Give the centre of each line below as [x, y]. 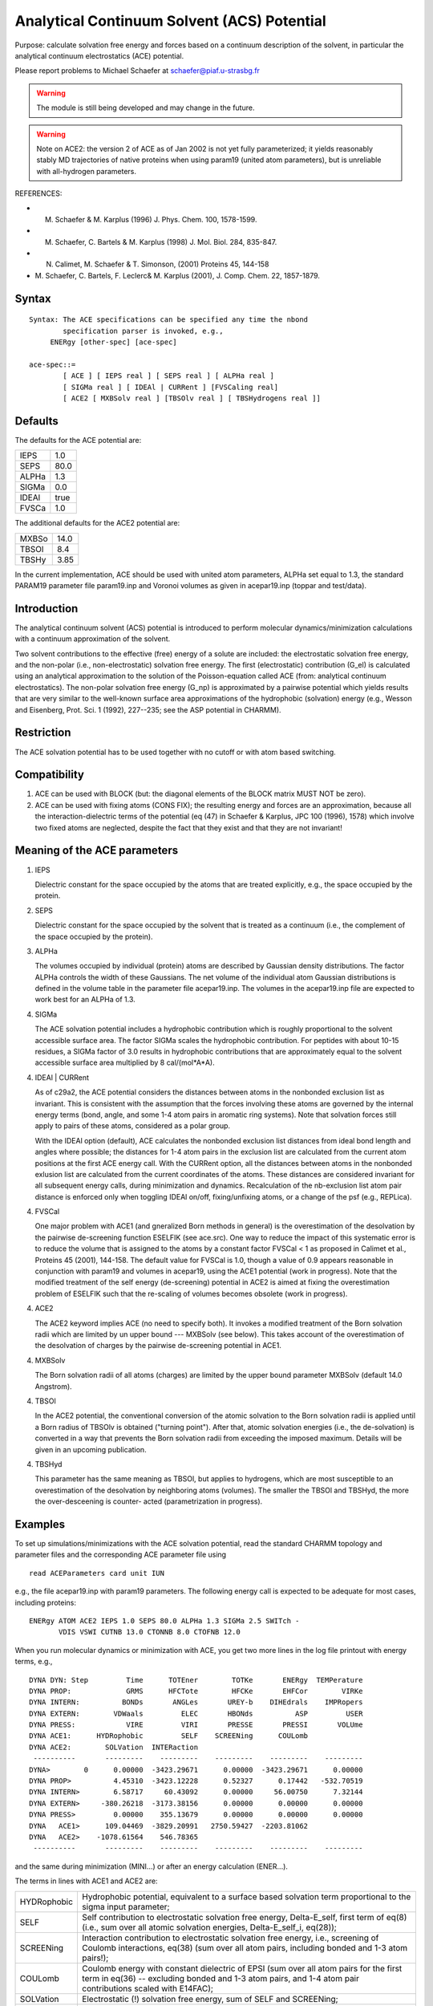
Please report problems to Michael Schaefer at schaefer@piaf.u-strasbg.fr [138, 71]
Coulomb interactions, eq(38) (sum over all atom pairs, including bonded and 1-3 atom [245, 1947]
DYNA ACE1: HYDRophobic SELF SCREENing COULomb [169, 1736]
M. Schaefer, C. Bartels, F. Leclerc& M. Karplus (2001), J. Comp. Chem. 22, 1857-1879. [178, 275]
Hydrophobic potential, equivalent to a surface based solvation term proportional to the [246, 1896]
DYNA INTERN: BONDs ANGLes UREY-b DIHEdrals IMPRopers [196, 1702]
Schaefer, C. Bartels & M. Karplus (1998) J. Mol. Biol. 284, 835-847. [166, 242]
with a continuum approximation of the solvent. [93, 639]
